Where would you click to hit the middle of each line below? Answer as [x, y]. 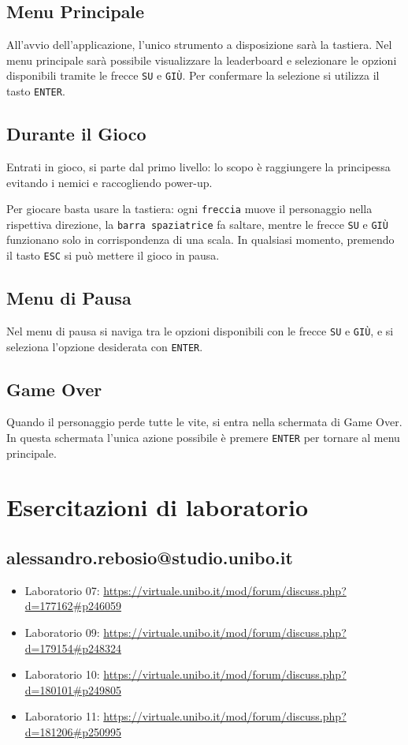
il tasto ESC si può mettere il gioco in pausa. [113, 255]
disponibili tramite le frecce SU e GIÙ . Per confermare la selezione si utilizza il [193, 75]
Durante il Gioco [76, 134]
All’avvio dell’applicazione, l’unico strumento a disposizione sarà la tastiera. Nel [199, 45]
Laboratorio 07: [62, 590]
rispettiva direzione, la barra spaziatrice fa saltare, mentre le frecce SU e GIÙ [197, 224]
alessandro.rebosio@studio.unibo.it [150, 557]
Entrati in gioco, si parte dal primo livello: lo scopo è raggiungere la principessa [198, 166]
